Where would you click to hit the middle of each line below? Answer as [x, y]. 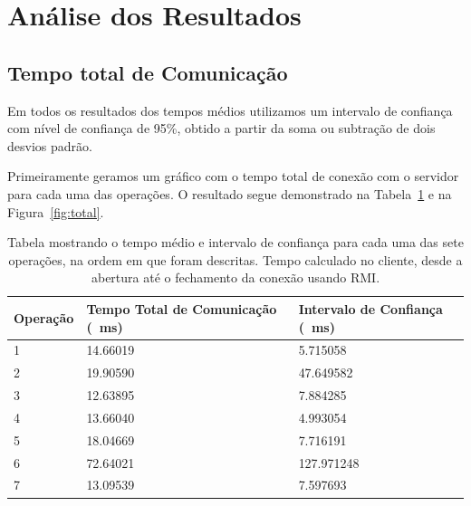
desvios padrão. [50, 145]
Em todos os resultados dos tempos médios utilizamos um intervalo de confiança [230, 110]
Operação [44, 317]
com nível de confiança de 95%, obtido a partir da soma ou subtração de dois [221, 128]
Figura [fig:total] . [56, 211]
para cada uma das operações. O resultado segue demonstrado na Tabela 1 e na [230, 193]
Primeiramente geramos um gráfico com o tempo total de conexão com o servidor [233, 176]
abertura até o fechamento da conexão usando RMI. [235, 277]
